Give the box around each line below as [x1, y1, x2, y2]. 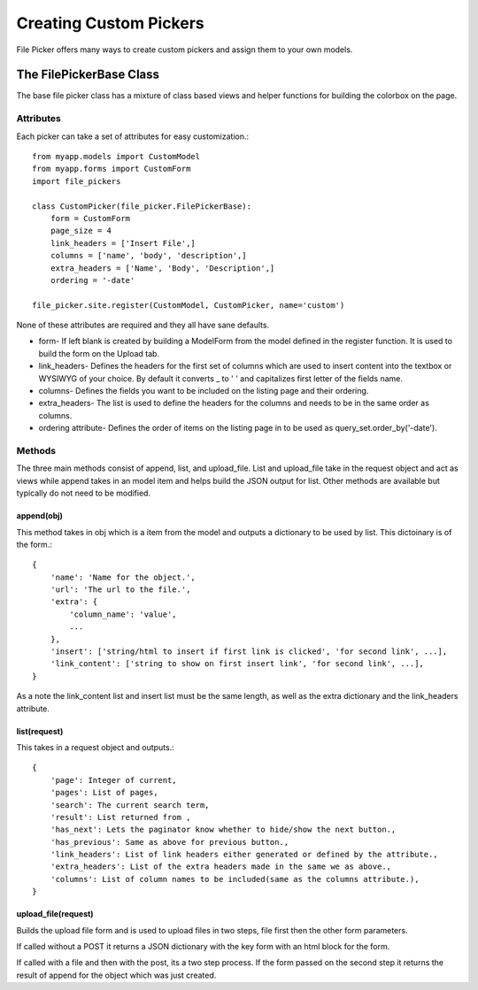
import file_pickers [32, 176, 121, 186]
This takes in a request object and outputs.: [16, 741, 174, 752]
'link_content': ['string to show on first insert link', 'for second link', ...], [50, 659, 425, 669]
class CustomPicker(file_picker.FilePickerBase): [32, 201, 252, 211]
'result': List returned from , [50, 812, 191, 822]
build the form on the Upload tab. [38, 348, 159, 358]
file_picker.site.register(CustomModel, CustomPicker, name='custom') [32, 300, 345, 310]
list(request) [16, 725, 64, 736]
